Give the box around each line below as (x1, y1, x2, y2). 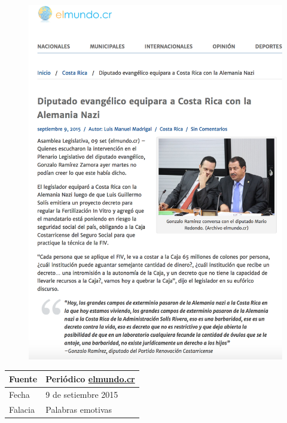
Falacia (9, 403, 35, 415)
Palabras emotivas (45, 403, 112, 415)
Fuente (9, 372, 38, 385)
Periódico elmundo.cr (45, 372, 135, 385)
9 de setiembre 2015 (45, 388, 118, 400)
